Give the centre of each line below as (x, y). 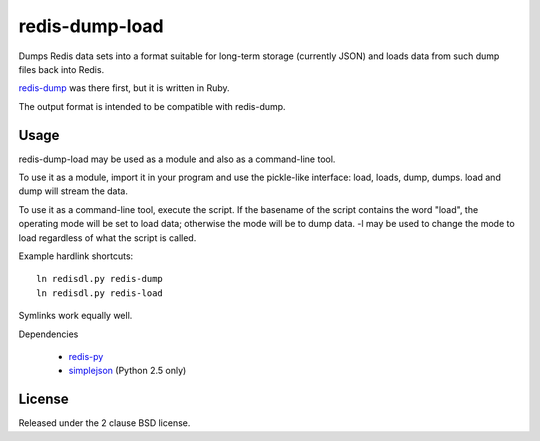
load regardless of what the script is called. (107, 237)
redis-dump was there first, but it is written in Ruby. (124, 88)
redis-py (86, 356)
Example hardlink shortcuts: (76, 256)
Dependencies (48, 334)
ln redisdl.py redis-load (100, 293)
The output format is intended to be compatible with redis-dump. (152, 106)
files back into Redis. (61, 69)
